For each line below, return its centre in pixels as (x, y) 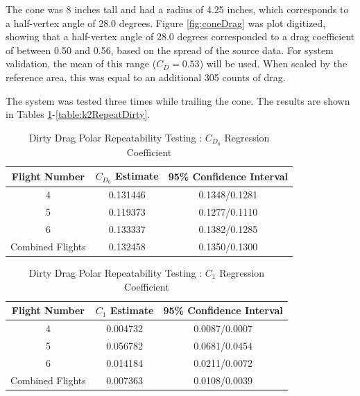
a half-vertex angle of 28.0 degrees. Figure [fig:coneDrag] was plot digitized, (166, 23)
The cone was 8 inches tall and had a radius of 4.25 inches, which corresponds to (177, 9)
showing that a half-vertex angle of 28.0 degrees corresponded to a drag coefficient (180, 36)
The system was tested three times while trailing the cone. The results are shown (178, 100)
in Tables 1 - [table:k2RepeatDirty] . (78, 114)
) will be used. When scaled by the (273, 63)
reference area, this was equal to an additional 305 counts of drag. (146, 77)
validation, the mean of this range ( (81, 63)
